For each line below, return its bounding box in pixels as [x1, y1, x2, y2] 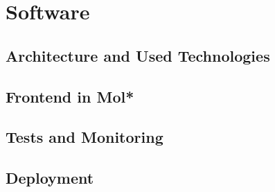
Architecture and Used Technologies [6, 44, 270, 66]
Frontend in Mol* [6, 85, 134, 107]
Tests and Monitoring [6, 126, 163, 148]
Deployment [6, 167, 94, 189]
